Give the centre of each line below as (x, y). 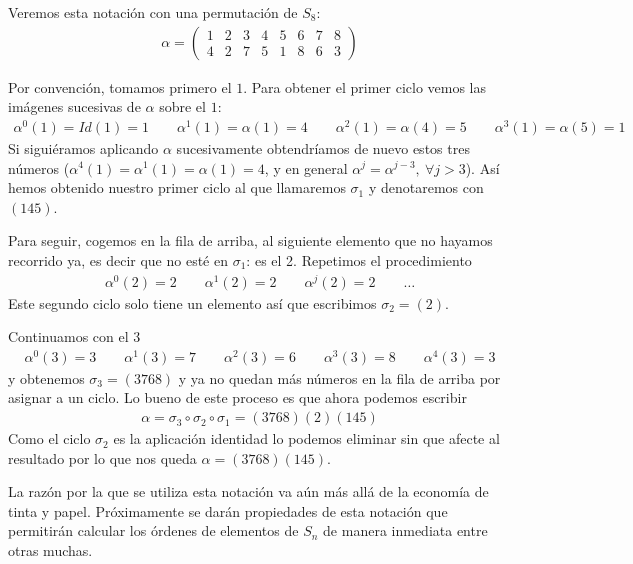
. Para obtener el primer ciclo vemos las (365, 86)
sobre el (182, 106)
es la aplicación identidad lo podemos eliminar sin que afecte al (306, 438)
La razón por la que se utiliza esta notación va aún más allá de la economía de (248, 491)
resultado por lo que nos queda (102, 457)
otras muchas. (50, 550)
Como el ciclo (49, 438)
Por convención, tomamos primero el (120, 86)
